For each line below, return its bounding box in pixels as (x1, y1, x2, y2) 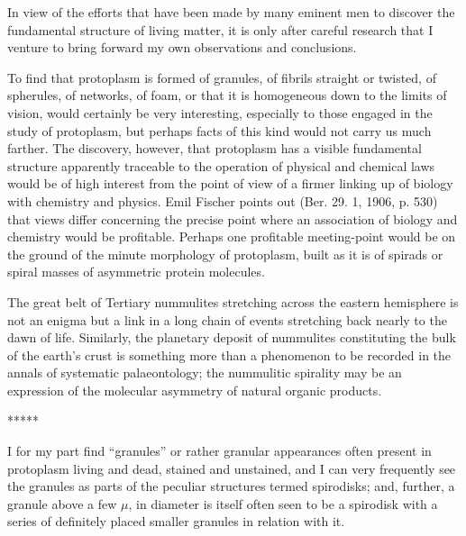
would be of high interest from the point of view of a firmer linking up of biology (7, 174, 453, 193)
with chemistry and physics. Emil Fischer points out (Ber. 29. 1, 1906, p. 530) (7, 191, 438, 210)
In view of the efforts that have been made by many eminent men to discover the (7, 3, 455, 21)
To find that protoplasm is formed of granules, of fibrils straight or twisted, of (7, 68, 436, 86)
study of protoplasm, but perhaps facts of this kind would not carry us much (7, 121, 432, 140)
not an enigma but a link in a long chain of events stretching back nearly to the (7, 310, 447, 329)
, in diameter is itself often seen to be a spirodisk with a (128, 494, 438, 513)
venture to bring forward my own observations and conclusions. (7, 38, 357, 57)
